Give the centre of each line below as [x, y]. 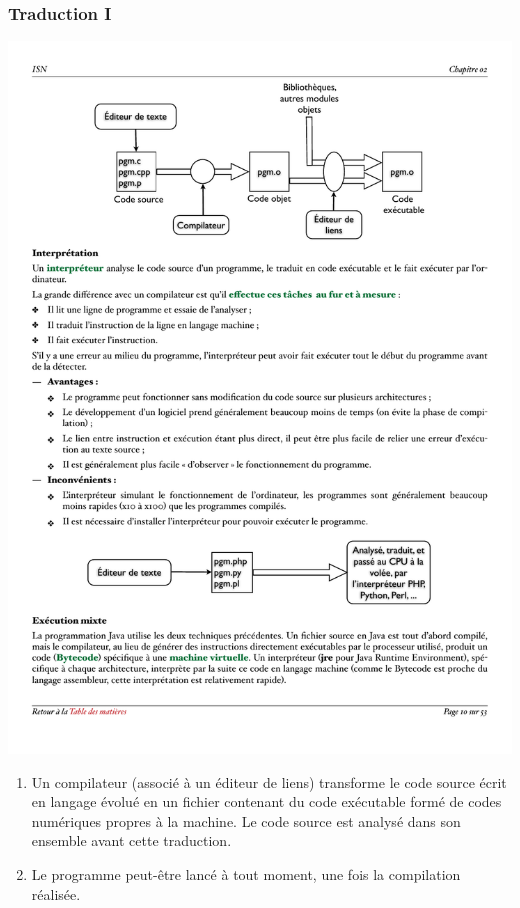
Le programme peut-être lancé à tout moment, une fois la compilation [246, 874]
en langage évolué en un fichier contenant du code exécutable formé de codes [266, 801]
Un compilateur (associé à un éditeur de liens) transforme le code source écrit [269, 781]
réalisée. [56, 893]
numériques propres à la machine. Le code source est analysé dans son [246, 820]
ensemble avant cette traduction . [131, 840]
